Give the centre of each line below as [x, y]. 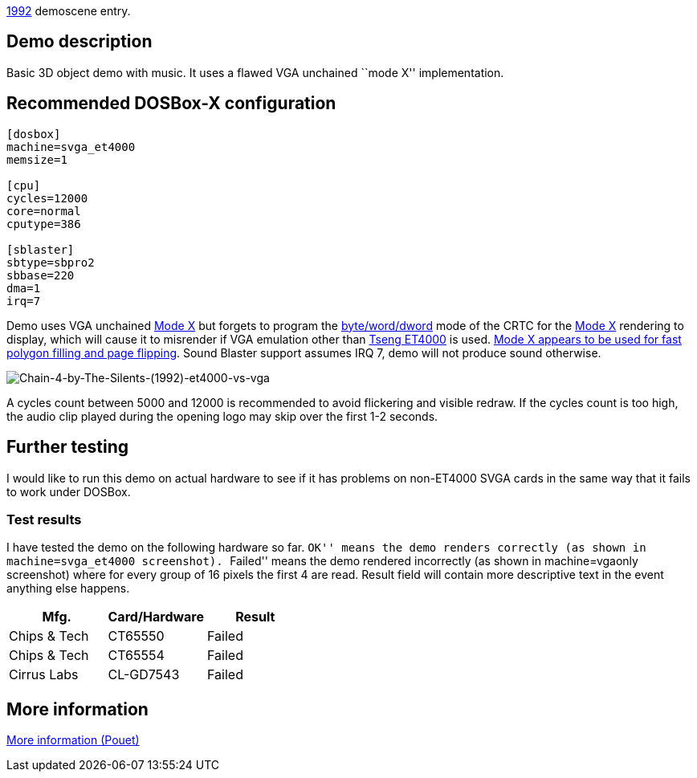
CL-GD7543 [144, 675]
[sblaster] [41, 249]
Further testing [67, 447]
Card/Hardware [156, 617]
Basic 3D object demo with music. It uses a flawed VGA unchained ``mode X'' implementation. [255, 72]
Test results [44, 519]
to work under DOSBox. [69, 491]
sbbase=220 [41, 275]
